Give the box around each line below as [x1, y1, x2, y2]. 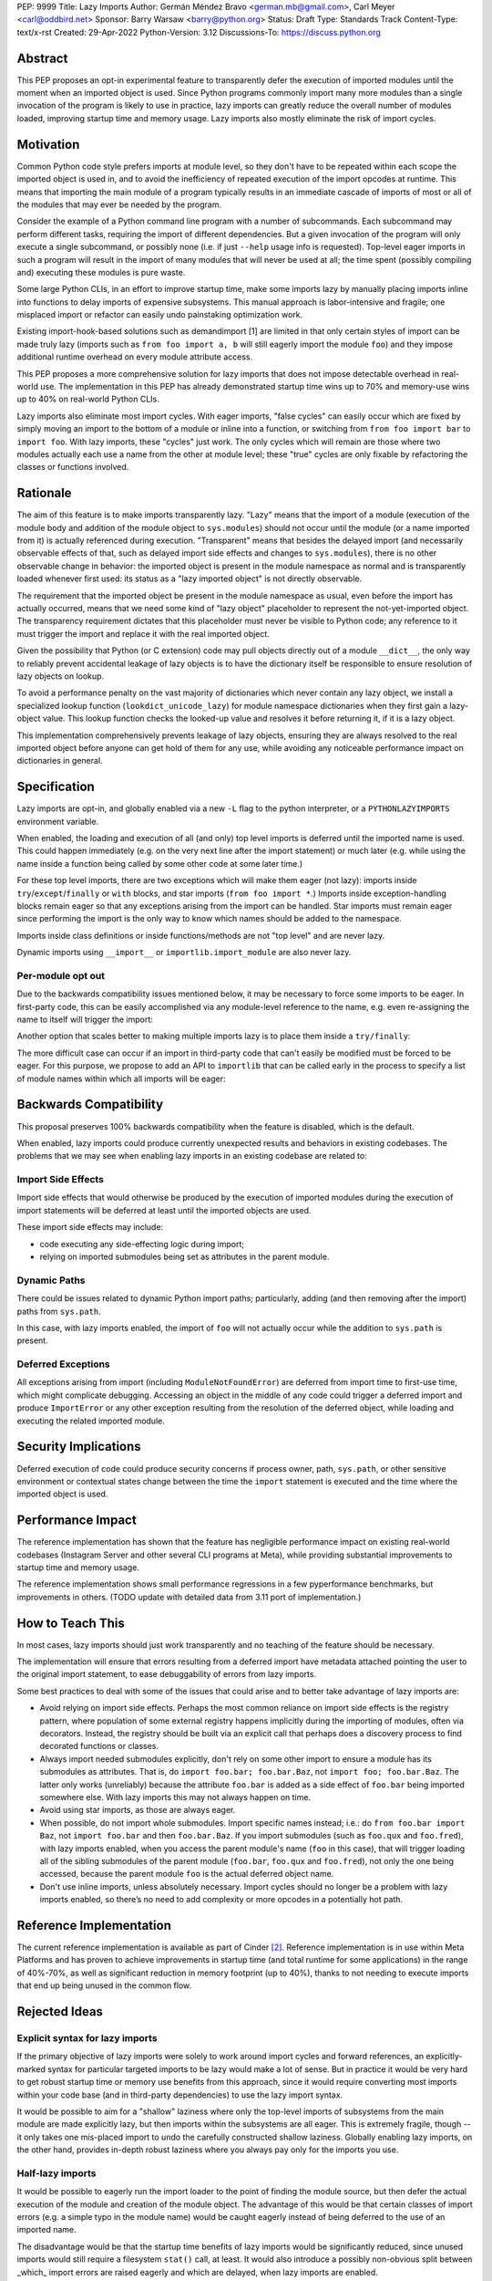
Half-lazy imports [16, 2167, 97, 2180]
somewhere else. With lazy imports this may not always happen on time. [39, 1791, 312, 1802]
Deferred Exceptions [16, 1358, 111, 1370]
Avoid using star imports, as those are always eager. [39, 1805, 236, 1816]
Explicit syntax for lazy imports [16, 2031, 159, 2044]
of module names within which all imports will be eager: [16, 1073, 226, 1084]
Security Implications [16, 1439, 141, 1454]
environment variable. [16, 816, 99, 827]
